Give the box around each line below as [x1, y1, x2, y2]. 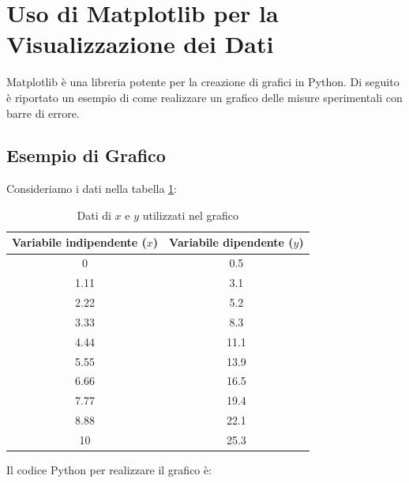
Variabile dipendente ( [169, 234, 294, 251]
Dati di [77, 206, 111, 223]
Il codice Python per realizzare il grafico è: [6, 462, 212, 478]
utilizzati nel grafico [142, 206, 239, 223]
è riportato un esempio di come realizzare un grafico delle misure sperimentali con [6, 89, 403, 105]
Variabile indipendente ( [12, 234, 147, 251]
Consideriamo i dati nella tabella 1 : [6, 180, 177, 197]
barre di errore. [6, 104, 80, 121]
